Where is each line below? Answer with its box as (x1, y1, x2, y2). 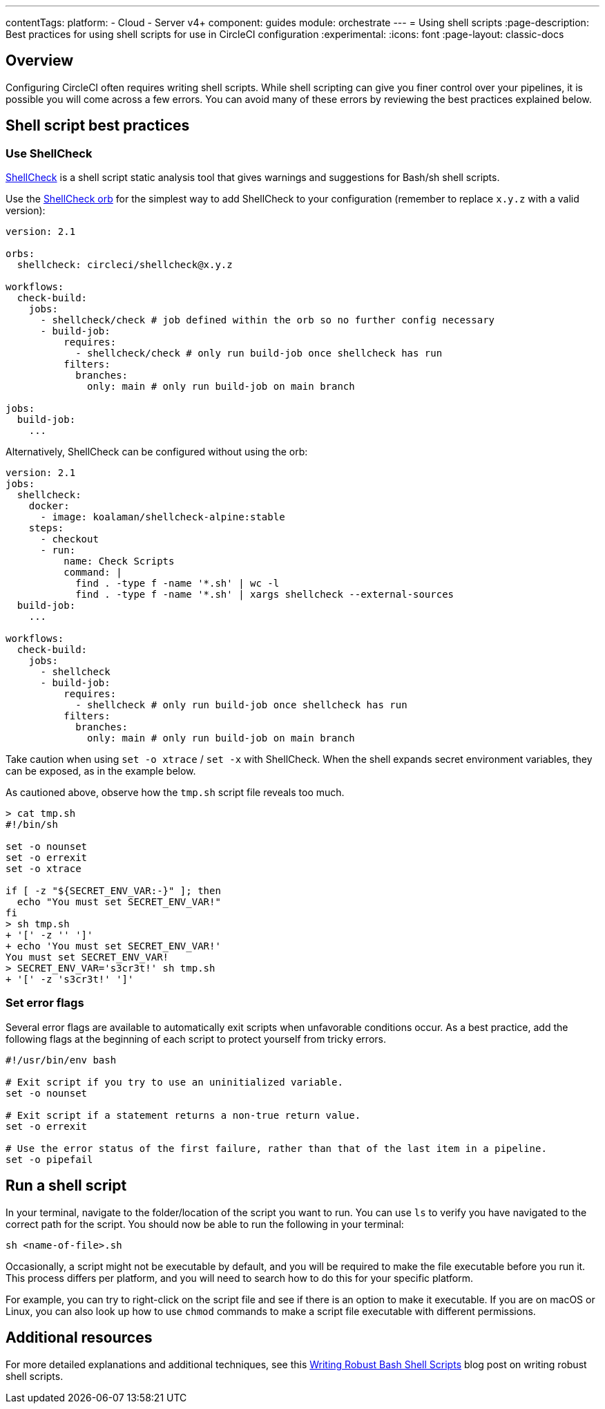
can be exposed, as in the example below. (6, 765, 196, 777)
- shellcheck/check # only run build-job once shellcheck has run (75, 348, 443, 359)
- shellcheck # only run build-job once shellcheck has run (75, 699, 407, 711)
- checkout (40, 533, 99, 545)
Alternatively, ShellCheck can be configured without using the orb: (6, 446, 308, 458)
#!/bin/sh (6, 819, 58, 831)
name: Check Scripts (64, 556, 175, 567)
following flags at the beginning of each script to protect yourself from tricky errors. (6, 1032, 386, 1045)
